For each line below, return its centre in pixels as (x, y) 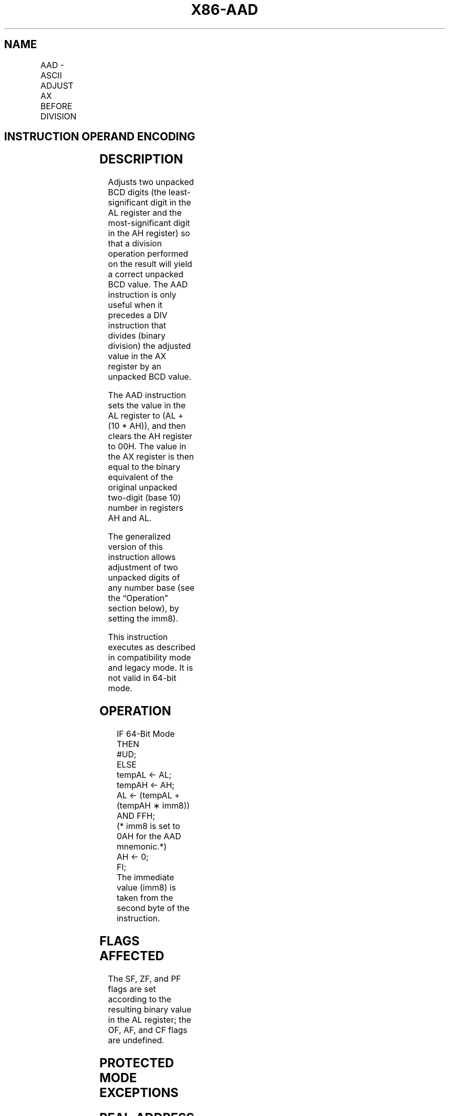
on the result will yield (150, 264)
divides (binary (137, 336)
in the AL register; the (149, 1019)
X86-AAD (224, 10)
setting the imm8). (143, 619)
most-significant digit (149, 223)
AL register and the (145, 213)
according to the (140, 999)
